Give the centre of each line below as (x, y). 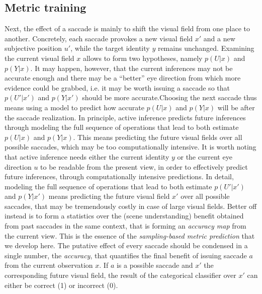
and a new (219, 38)
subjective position (33, 48)
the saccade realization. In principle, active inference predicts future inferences (125, 117)
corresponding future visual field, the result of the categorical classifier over (120, 275)
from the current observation (49, 265)
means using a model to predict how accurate (74, 107)
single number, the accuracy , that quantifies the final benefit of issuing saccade (126, 255)
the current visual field (39, 58)
